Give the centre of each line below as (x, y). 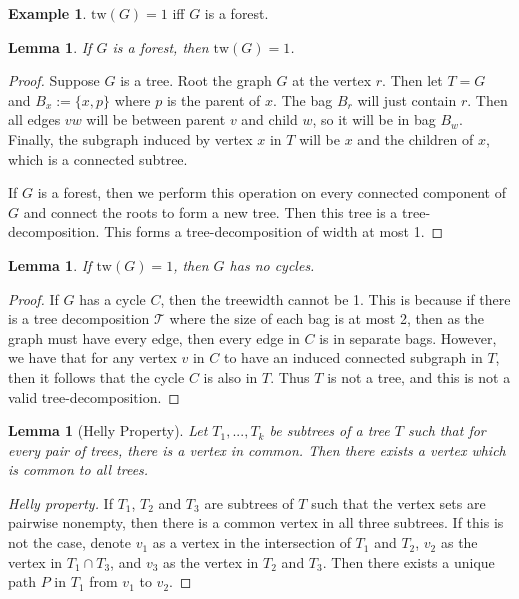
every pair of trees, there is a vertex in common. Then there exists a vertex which (257, 449)
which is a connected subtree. (98, 158)
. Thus (290, 376)
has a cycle (112, 298)
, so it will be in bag (374, 119)
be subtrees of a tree (329, 430)
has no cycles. (272, 264)
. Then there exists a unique (408, 561)
